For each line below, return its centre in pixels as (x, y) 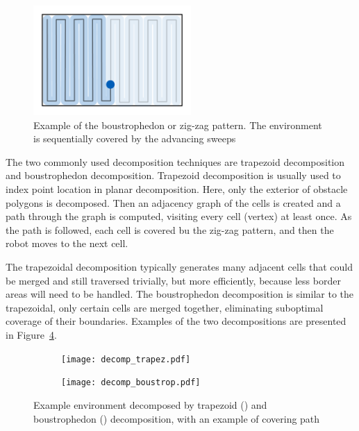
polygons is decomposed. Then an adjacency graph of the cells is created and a (173, 202)
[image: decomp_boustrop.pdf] (131, 383)
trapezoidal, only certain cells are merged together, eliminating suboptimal (165, 307)
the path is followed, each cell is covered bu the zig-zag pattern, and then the (170, 229)
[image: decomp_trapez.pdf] (126, 359)
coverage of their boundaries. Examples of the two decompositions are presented (176, 321)
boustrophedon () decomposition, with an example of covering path (177, 418)
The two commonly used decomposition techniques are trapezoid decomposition (175, 161)
